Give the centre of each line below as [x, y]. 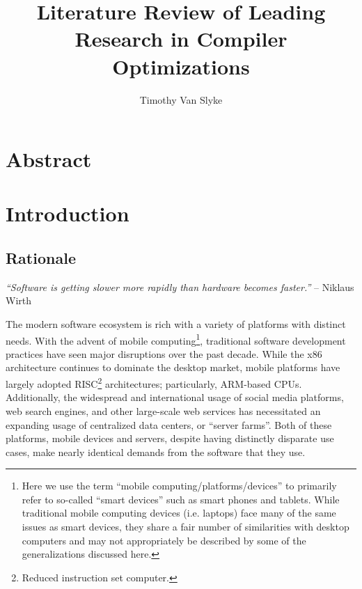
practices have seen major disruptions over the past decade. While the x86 [164, 353]
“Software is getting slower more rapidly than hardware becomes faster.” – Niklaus [180, 286]
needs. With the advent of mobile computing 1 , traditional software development [176, 339]
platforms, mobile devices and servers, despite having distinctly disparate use [170, 438]
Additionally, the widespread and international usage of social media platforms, [175, 397]
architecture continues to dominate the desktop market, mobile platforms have [173, 367]
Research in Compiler [181, 39]
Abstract [49, 159]
